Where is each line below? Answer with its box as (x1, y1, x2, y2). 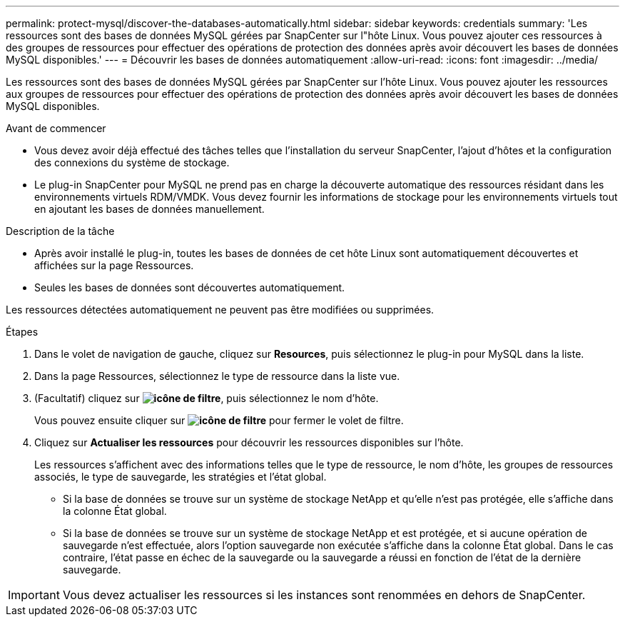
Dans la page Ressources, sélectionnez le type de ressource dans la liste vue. (34, 370, 400, 382)
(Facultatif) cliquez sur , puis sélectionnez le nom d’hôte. (34, 392, 379, 404)
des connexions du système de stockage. (34, 156, 230, 169)
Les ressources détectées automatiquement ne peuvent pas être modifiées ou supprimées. (6, 304, 435, 316)
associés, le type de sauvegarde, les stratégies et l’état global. (34, 471, 327, 483)
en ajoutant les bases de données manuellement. (34, 203, 265, 215)
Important (8, 588, 60, 602)
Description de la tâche (6, 225, 115, 237)
